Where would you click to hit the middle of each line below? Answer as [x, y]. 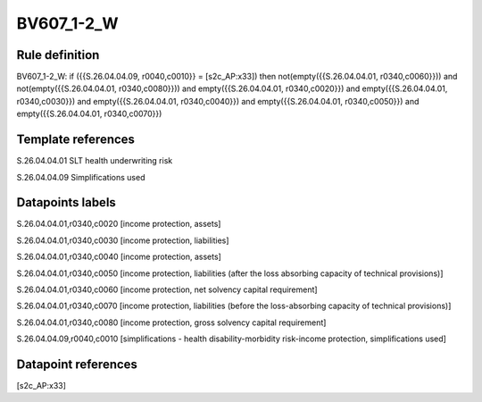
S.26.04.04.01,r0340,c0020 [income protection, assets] [119, 224]
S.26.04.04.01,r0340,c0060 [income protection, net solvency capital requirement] [167, 289]
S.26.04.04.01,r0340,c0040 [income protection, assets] [119, 257]
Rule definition [58, 55]
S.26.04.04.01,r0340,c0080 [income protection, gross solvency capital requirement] [171, 322]
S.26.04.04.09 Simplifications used [81, 177]
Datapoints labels [66, 202]
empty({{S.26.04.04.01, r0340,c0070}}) [89, 114]
